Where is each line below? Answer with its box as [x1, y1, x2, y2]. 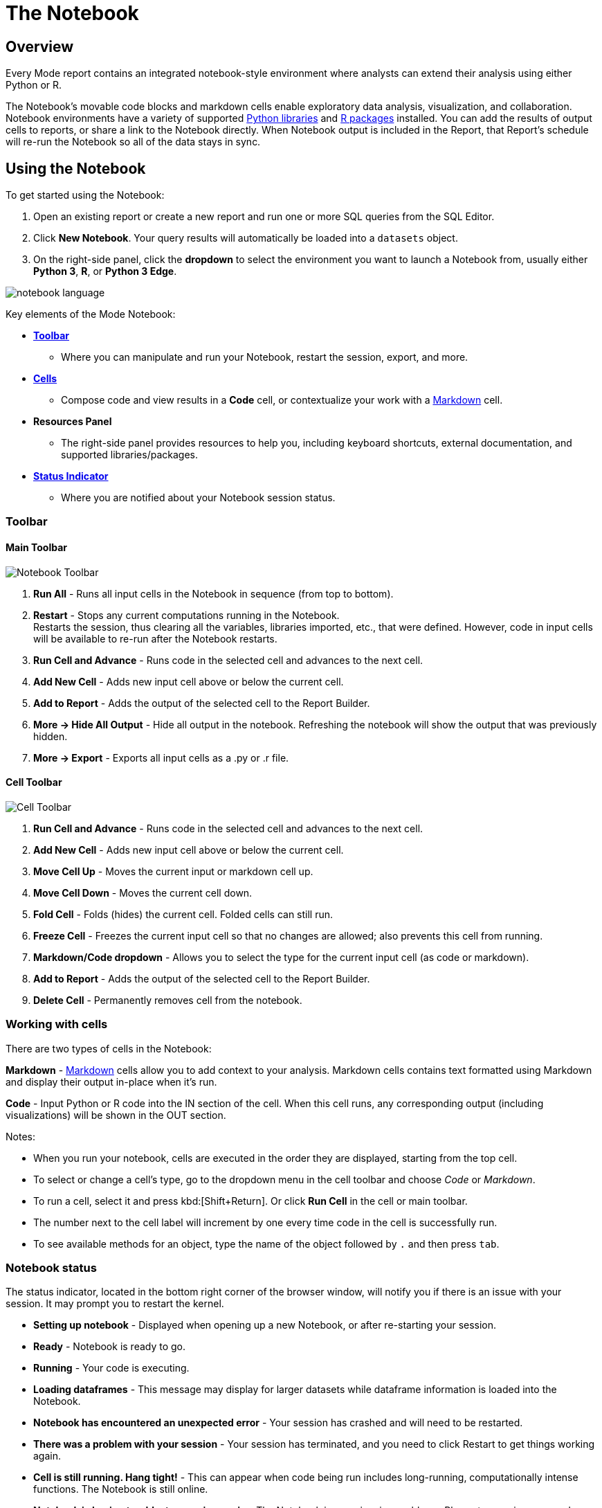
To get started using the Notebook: [6, 189, 165, 201]
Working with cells [6, 1017, 108, 1032]
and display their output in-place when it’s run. [6, 1075, 217, 1088]
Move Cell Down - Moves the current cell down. [33, 886, 253, 899]
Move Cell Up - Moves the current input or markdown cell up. [33, 865, 313, 877]
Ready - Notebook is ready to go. [33, 1340, 186, 1353]
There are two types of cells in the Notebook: [6, 1042, 212, 1054]
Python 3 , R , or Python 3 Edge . [33, 265, 177, 278]
